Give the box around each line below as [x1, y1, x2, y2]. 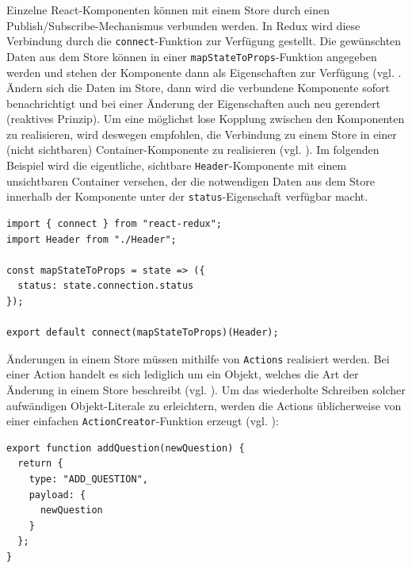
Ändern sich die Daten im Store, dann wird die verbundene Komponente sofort [6, 79, 390, 96]
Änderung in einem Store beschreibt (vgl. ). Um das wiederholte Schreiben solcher [6, 381, 406, 397]
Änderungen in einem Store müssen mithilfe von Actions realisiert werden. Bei [6, 350, 390, 367]
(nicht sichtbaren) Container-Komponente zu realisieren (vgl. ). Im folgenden [6, 141, 380, 158]
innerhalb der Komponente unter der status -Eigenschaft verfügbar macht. [6, 188, 368, 205]
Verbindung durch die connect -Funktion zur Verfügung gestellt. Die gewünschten [6, 33, 402, 49]
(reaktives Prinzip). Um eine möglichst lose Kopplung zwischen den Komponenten [6, 110, 405, 127]
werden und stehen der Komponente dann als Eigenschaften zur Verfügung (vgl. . [6, 63, 402, 80]
